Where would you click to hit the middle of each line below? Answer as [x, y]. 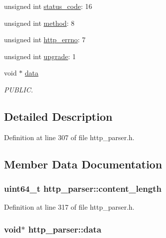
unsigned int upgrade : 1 [40, 56]
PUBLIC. [19, 89]
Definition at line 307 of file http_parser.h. [69, 137]
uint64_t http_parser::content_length [83, 189]
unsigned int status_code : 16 [48, 6]
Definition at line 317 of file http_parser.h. [69, 207]
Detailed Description [58, 116]
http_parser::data [65, 229]
